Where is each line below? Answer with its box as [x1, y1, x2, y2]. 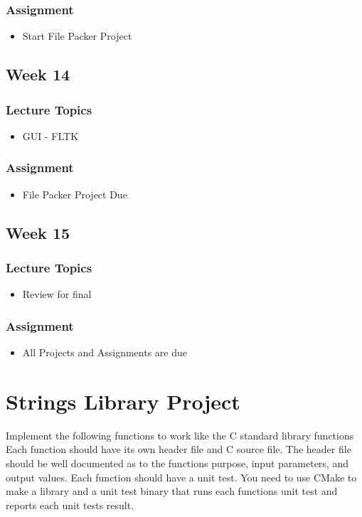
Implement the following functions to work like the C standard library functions [6, 427, 354, 442]
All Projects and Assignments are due [22, 345, 187, 360]
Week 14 [6, 63, 70, 85]
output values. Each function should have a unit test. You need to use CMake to [6, 469, 357, 484]
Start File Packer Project [22, 28, 132, 43]
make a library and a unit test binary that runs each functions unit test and [6, 484, 338, 499]
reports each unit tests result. [6, 497, 134, 512]
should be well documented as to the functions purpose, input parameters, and [6, 455, 348, 470]
